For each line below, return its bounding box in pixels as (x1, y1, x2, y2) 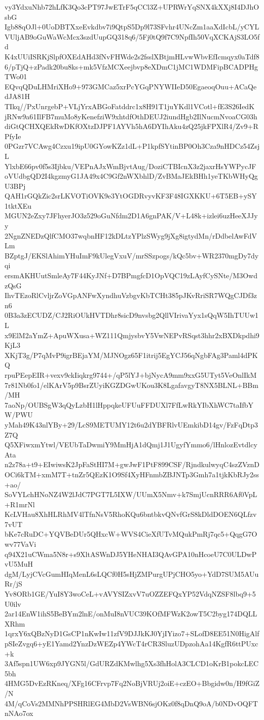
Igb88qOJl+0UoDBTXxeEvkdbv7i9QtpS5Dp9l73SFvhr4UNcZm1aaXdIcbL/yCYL (5, 21, 259, 32)
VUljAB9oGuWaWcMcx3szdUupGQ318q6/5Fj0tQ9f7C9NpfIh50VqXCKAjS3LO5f (5, 31, 260, 42)
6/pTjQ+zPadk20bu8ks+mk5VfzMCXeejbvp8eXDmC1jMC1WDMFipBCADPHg (5, 61, 258, 72)
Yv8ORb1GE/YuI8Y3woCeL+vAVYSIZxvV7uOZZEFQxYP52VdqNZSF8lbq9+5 (5, 588, 256, 599)
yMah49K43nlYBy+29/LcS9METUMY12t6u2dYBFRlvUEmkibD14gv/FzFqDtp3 (5, 419, 258, 430)
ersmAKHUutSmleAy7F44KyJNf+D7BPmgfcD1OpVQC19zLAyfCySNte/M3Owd (5, 270, 257, 281)
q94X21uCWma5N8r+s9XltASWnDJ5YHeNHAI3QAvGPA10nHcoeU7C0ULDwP (5, 548, 257, 559)
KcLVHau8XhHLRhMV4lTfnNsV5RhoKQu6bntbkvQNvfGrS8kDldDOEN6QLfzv (5, 509, 257, 519)
